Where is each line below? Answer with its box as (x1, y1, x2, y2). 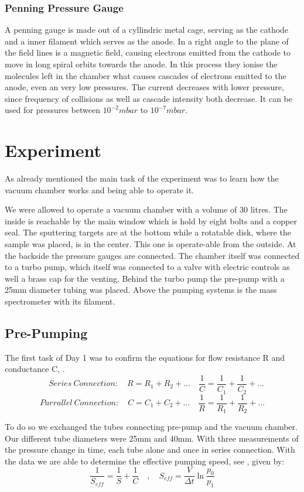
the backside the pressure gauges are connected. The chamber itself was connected (5, 249, 300, 261)
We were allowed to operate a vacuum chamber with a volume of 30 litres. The (5, 203, 288, 216)
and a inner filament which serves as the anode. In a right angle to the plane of (5, 35, 289, 47)
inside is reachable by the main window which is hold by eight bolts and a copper (5, 214, 297, 227)
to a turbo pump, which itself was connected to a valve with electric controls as (5, 261, 290, 273)
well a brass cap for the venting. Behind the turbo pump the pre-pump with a (5, 272, 285, 284)
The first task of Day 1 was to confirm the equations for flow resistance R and (5, 351, 285, 363)
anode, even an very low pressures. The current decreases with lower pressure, (5, 81, 284, 93)
